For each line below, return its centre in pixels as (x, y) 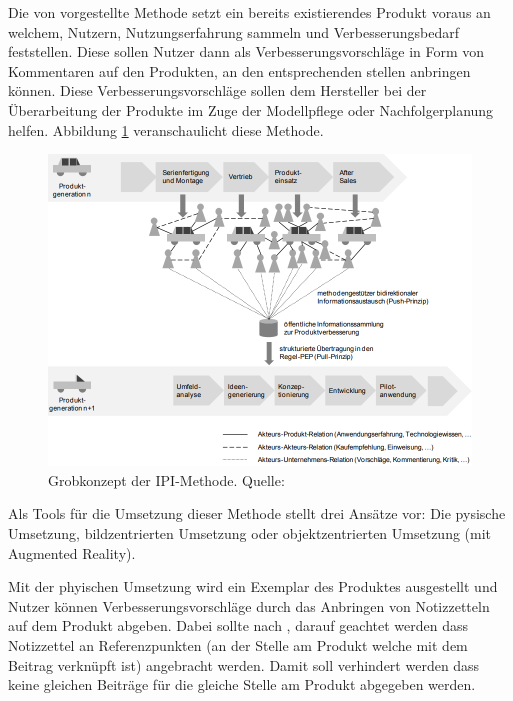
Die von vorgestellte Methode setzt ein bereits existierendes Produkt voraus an (249, 12)
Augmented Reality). (72, 552)
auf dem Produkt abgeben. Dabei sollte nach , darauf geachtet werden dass (238, 625)
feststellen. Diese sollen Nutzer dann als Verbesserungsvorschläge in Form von (246, 51)
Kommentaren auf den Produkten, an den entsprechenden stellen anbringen (239, 70)
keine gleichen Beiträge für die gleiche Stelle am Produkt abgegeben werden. (242, 684)
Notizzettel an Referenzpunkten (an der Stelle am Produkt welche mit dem (238, 644)
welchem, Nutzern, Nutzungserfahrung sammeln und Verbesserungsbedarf (233, 31)
